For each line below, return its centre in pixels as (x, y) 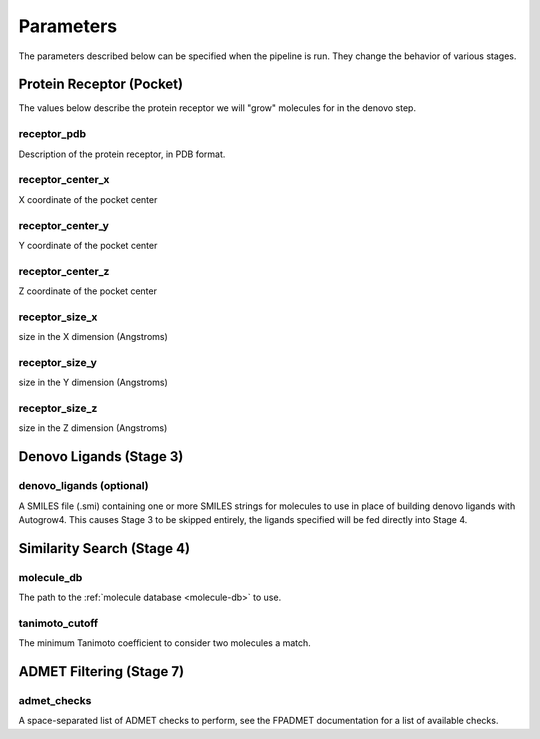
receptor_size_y (57, 362)
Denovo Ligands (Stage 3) (101, 456)
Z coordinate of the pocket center (87, 291)
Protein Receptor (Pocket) (101, 84)
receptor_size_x (58, 317)
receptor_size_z (58, 408)
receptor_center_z (64, 271)
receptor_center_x (64, 180)
